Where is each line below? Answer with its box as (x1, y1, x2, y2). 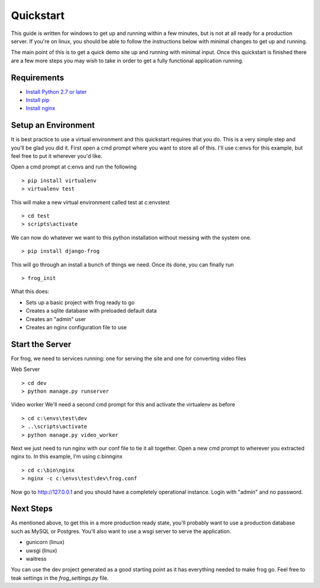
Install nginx (25, 104, 56, 112)
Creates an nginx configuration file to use (25, 323, 127, 330)
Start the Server (11, 339, 72, 349)
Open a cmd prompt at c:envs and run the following (11, 163, 137, 170)
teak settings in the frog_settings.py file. (11, 574, 109, 581)
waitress (25, 555, 47, 562)
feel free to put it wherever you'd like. (11, 152, 103, 160)
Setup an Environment (11, 120, 95, 131)
